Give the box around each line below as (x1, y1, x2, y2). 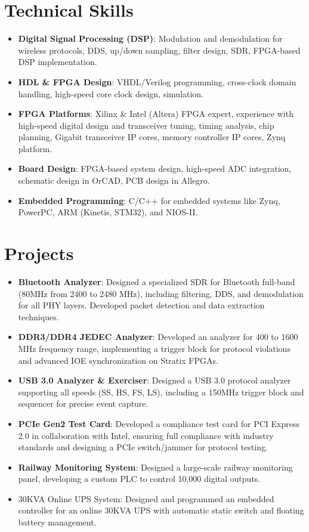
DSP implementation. (18, 55, 97, 68)
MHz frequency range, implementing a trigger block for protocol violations (18, 342, 291, 354)
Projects (4, 241, 74, 265)
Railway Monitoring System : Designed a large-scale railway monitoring (18, 460, 293, 473)
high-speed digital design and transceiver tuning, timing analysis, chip (18, 119, 274, 131)
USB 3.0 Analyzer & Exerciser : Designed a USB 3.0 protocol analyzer (18, 374, 291, 386)
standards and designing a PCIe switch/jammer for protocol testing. (18, 441, 268, 453)
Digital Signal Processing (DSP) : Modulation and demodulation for (18, 32, 283, 45)
